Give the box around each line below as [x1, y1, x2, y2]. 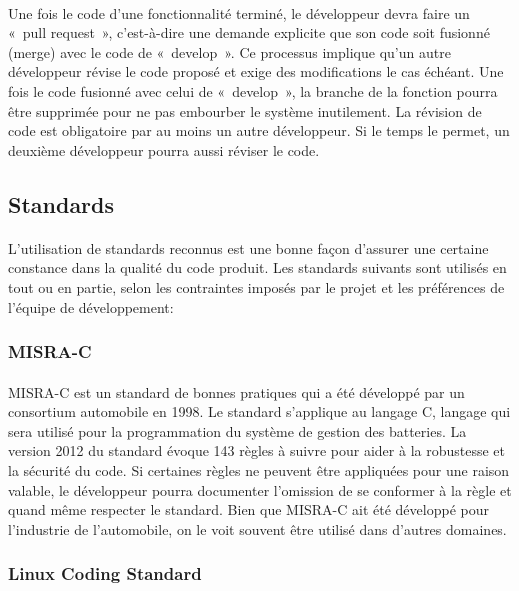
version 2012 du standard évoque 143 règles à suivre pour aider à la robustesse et [8, 440, 506, 461]
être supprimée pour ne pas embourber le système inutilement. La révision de [8, 100, 482, 121]
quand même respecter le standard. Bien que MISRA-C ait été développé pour [8, 499, 489, 520]
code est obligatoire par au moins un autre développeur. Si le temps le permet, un [8, 120, 510, 141]
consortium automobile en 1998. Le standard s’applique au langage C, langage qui [8, 401, 511, 422]
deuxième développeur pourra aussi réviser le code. [8, 139, 320, 160]
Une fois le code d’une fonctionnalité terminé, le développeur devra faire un [8, 2, 470, 23]
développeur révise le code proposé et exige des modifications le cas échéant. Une [8, 61, 504, 82]
